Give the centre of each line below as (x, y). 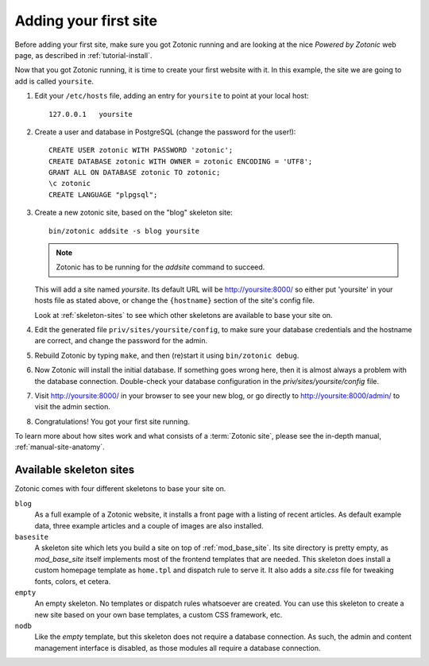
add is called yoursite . (54, 81)
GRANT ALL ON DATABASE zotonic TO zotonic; (135, 172)
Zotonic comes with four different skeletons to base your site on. (120, 489)
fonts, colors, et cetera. (73, 581)
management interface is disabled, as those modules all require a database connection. (178, 648)
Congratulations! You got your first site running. (112, 421)
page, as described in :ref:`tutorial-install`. (83, 55)
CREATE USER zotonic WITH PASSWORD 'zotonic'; (141, 150)
